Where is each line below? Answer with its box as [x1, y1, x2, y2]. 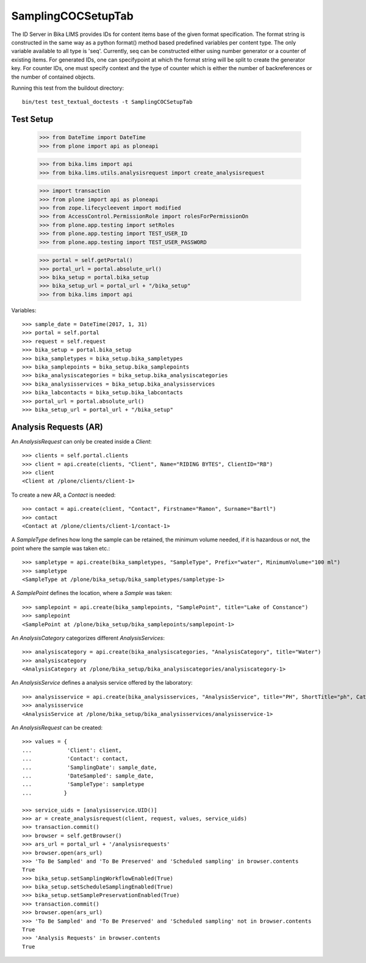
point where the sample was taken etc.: [11, 544, 110, 552]
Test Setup [11, 114, 54, 124]
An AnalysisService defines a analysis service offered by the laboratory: [11, 679, 193, 687]
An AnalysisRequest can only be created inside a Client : [11, 438, 152, 445]
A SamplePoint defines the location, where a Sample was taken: [11, 590, 172, 597]
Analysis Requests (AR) [11, 422, 103, 432]
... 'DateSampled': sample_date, [22, 773, 154, 779]
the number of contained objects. [11, 73, 96, 81]
